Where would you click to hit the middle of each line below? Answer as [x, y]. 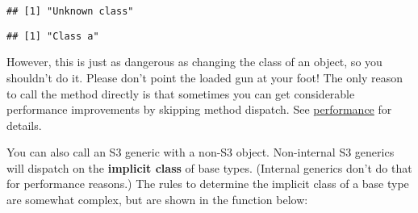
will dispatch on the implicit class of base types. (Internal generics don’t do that [209, 167]
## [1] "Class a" [53, 36]
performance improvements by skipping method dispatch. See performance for [199, 109]
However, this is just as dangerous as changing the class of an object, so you [194, 62]
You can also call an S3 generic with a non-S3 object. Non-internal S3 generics [201, 152]
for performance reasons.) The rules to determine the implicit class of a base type [208, 184]
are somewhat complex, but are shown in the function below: [157, 200]
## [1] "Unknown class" [70, 11]
